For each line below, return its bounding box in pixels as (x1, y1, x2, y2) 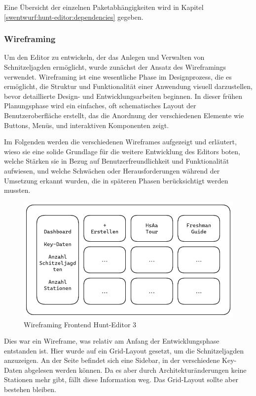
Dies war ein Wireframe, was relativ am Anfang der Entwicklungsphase (4, 336, 219, 346)
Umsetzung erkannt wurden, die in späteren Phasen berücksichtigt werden (4, 175, 228, 185)
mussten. (4, 185, 31, 195)
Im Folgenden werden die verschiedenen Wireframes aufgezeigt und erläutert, (4, 136, 237, 147)
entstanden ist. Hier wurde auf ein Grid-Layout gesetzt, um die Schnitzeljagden (4, 345, 244, 355)
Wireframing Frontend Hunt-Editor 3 (24, 319, 137, 329)
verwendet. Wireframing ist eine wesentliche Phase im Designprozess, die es (4, 71, 232, 82)
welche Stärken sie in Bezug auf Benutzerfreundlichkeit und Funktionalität (4, 156, 229, 166)
